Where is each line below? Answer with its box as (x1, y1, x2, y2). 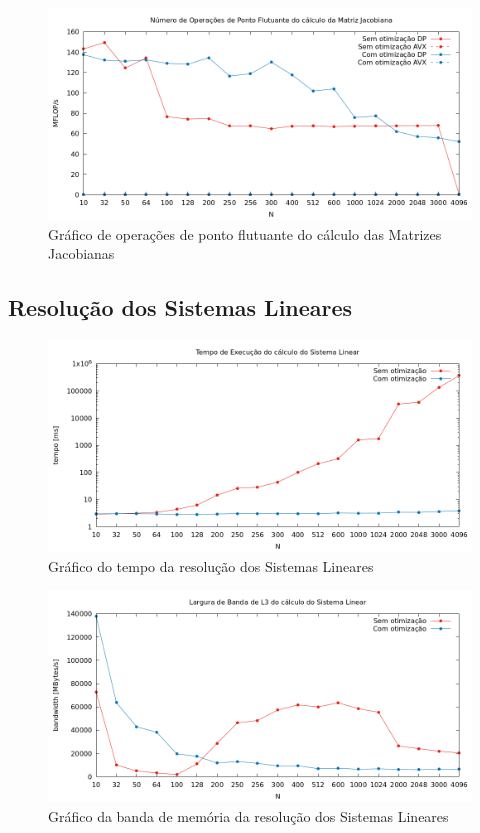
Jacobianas (48, 243, 115, 264)
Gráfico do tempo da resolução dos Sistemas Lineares (48, 555, 374, 576)
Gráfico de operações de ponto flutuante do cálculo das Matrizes (48, 223, 442, 244)
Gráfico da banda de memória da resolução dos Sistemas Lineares (48, 805, 449, 826)
